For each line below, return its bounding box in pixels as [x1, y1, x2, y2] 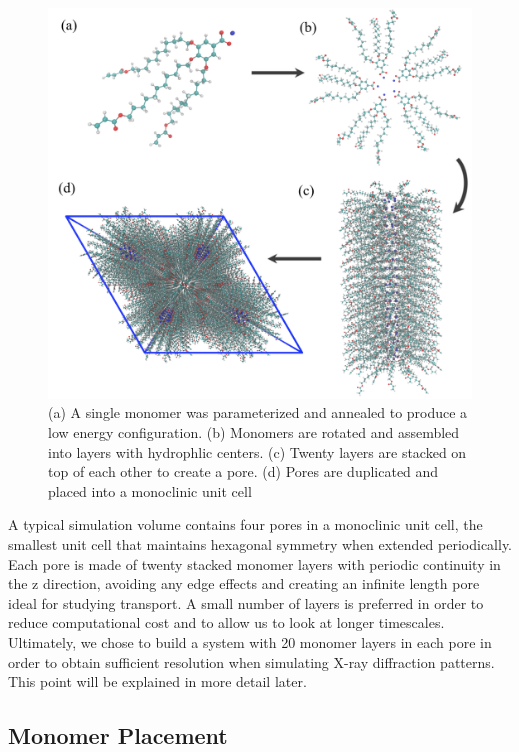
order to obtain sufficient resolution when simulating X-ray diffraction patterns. [8, 651, 495, 672]
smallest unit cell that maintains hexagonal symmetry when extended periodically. [8, 534, 513, 555]
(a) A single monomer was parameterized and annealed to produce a [48, 402, 468, 423]
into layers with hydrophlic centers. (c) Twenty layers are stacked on [48, 441, 467, 462]
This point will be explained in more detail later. [8, 671, 307, 692]
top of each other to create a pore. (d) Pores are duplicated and [48, 461, 439, 482]
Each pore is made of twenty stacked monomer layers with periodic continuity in [8, 553, 501, 574]
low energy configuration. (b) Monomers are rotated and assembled [48, 422, 460, 443]
